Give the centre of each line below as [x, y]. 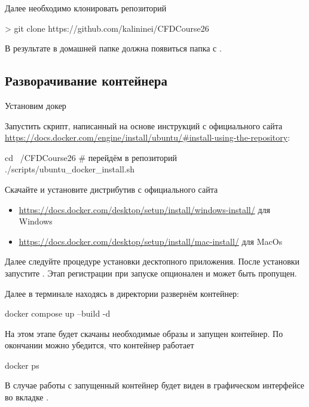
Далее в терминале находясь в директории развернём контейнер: [122, 293]
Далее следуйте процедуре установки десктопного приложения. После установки [152, 261]
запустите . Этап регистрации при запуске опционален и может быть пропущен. [151, 273]
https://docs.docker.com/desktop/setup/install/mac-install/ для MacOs [151, 241]
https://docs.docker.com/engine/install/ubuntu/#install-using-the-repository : [148, 137]
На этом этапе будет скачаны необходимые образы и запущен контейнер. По [144, 333]
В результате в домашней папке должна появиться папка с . [113, 48]
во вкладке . [27, 397]
